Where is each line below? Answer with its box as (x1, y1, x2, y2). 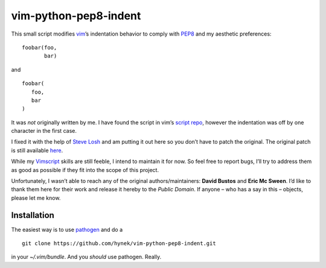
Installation (11, 210, 54, 220)
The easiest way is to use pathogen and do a (11, 226, 123, 233)
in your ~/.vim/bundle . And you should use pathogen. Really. (11, 254, 162, 261)
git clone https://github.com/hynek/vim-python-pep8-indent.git (22, 240, 217, 247)
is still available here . (11, 147, 63, 154)
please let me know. (11, 194, 61, 202)
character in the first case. (11, 127, 77, 135)
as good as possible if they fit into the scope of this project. (11, 166, 159, 173)
